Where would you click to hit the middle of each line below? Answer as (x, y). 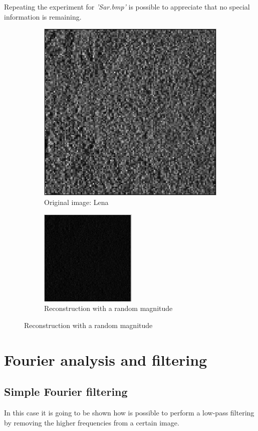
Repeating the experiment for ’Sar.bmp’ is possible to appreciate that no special (127, 7)
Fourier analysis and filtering (106, 359)
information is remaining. (43, 16)
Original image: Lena (76, 202)
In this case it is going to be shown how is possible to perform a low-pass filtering (129, 413)
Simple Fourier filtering (66, 392)
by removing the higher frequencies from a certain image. (92, 422)
